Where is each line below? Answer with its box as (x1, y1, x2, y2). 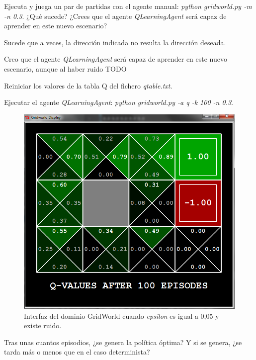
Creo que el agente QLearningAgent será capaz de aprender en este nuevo (4, 54, 228, 64)
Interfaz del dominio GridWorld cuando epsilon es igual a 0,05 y (24, 310, 219, 321)
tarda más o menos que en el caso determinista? (4, 347, 150, 357)
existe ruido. (24, 320, 62, 331)
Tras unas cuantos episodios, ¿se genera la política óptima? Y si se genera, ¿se (4, 337, 242, 347)
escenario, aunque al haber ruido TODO (4, 63, 127, 74)
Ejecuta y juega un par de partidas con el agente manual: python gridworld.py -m (4, 1, 252, 11)
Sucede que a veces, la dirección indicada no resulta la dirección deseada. (4, 37, 226, 47)
